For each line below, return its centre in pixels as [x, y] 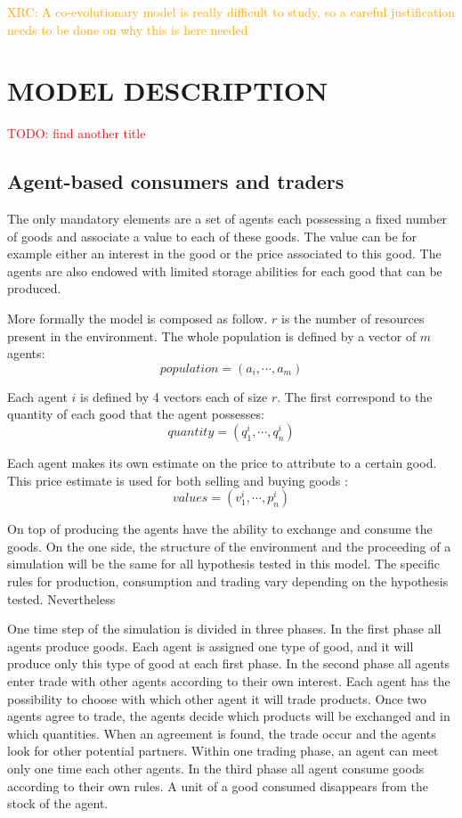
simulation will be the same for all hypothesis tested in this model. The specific [223, 564]
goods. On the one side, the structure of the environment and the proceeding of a [229, 546]
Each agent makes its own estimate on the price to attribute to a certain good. [222, 463]
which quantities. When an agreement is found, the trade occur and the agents [222, 733]
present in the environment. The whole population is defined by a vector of [212, 335]
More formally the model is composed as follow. [138, 319]
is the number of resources [353, 319]
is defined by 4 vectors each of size [174, 396]
